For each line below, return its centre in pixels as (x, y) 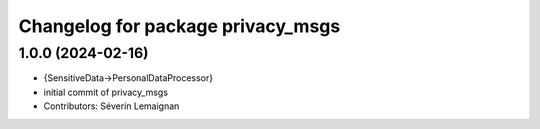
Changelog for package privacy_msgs (179, 26)
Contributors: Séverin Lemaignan (111, 106)
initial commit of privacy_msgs (106, 92)
